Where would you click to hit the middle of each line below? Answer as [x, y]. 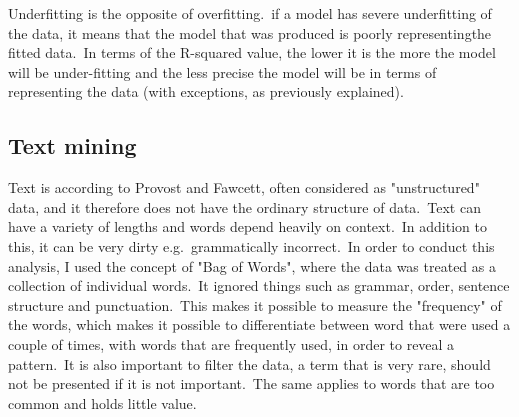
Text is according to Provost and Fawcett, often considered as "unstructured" [244, 187]
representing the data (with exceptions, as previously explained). [206, 91]
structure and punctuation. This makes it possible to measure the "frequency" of [255, 304]
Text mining [72, 145]
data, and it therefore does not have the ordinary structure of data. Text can [244, 206]
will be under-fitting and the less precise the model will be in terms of [222, 71]
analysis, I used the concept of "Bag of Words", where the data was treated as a [252, 265]
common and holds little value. [102, 402]
